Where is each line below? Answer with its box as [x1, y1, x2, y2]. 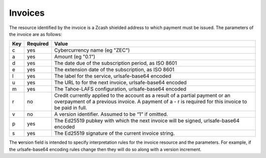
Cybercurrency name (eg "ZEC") [54, 47, 130, 54]
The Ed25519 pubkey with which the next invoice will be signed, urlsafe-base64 [54, 117, 240, 124]
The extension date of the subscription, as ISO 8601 [54, 66, 175, 73]
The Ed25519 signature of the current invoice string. [54, 130, 175, 137]
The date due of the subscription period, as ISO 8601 [54, 60, 177, 66]
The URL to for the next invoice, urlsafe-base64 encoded [54, 79, 187, 86]
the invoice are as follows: [9, 31, 63, 37]
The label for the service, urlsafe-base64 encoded [54, 73, 172, 80]
